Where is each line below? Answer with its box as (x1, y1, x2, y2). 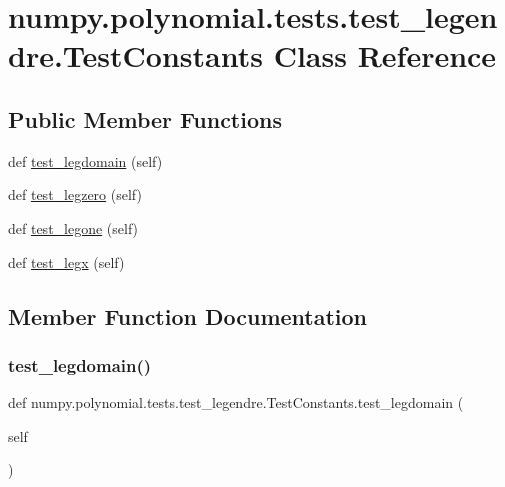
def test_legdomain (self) (8, 150, 163, 171)
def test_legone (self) (8, 217, 139, 238)
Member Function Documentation (8, 300, 368, 331)
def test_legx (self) (8, 251, 125, 272)
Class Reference (273, 35, 497, 76)
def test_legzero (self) (8, 184, 142, 205)
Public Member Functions (8, 103, 282, 134)
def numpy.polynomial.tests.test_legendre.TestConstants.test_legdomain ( (8, 392, 464, 413)
